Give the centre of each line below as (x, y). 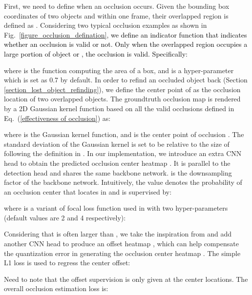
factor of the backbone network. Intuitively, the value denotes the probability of (123, 182)
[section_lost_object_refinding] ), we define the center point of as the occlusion (122, 89)
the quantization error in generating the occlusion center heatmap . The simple (122, 253)
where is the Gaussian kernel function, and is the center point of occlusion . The (124, 134)
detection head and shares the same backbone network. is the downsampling (118, 172)
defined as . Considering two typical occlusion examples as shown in (105, 25)
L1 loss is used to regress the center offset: (67, 263)
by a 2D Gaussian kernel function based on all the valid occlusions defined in (119, 108)
